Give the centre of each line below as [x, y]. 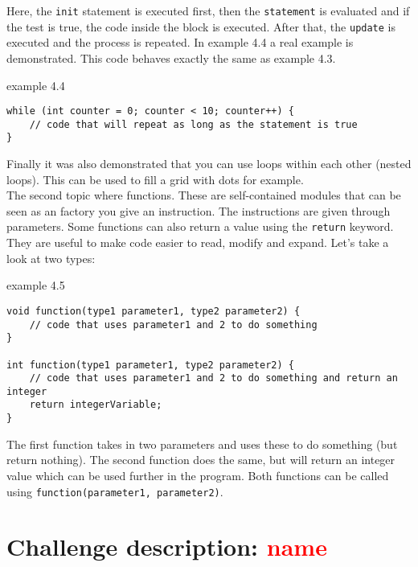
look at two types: [51, 258]
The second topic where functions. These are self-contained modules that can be [204, 195]
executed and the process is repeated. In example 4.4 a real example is [180, 42]
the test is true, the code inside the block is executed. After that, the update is [201, 26]
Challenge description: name [167, 546]
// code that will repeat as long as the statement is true [193, 124]
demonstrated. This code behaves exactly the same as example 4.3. [171, 58]
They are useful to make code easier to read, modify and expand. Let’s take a [198, 242]
